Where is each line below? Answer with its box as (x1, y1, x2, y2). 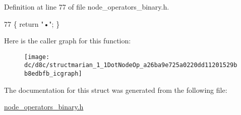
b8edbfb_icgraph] (24, 70, 82, 78)
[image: (24, 53, 50, 61)
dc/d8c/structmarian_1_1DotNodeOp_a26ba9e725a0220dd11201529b (24, 62, 237, 69)
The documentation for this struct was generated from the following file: (4, 84, 227, 95)
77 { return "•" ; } (4, 18, 60, 29)
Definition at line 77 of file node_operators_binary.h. (4, 2, 169, 12)
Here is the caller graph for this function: (4, 35, 131, 46)
